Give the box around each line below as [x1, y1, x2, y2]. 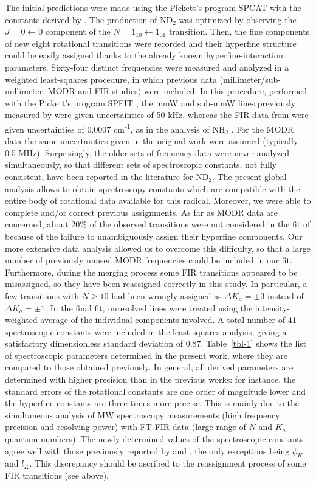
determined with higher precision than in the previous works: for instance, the [5, 373, 296, 386]
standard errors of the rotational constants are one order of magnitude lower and [5, 384, 306, 397]
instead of [267, 289, 304, 302]
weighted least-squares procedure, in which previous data [5, 72, 217, 85]
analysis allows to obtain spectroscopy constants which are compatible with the [5, 182, 300, 195]
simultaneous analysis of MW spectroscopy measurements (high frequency [5, 408, 280, 421]
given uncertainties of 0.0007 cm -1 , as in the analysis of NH [5, 120, 225, 135]
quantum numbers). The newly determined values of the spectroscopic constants [5, 432, 304, 445]
